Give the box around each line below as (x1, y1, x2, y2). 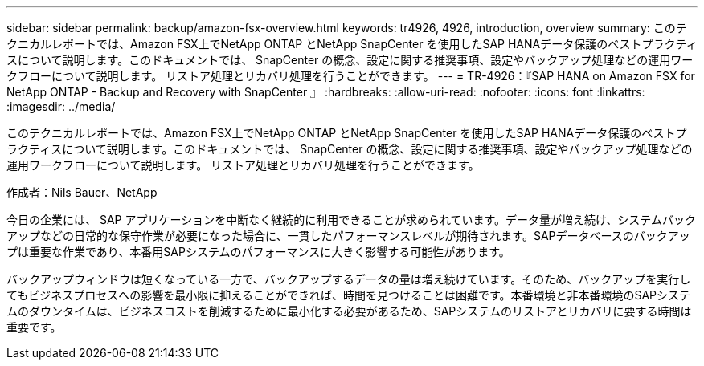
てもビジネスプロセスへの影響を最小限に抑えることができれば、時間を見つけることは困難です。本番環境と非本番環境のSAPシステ (6, 288, 691, 302)
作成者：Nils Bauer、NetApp (6, 185, 158, 199)
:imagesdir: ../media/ (6, 100, 116, 113)
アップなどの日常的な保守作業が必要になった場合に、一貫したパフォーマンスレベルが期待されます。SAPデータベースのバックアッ (6, 229, 690, 242)
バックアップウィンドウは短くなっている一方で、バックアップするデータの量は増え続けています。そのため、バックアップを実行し (6, 272, 691, 286)
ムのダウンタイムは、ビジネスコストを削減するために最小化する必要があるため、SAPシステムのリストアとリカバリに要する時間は (6, 304, 692, 318)
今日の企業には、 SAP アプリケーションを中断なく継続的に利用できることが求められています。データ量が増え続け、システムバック (6, 213, 696, 226)
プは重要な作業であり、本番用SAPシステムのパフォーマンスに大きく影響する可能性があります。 (6, 245, 510, 258)
